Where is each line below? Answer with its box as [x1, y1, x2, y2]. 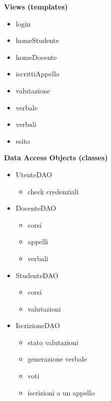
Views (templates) [4, 1, 68, 11]
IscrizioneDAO [15, 320, 60, 331]
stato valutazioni [27, 337, 79, 347]
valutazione [15, 85, 50, 95]
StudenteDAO [15, 270, 59, 280]
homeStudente [15, 35, 59, 45]
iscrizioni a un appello [27, 387, 95, 398]
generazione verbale [27, 354, 87, 364]
